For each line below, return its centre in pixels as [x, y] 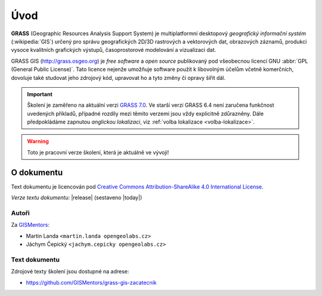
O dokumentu [37, 172]
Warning [38, 141]
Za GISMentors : [30, 225]
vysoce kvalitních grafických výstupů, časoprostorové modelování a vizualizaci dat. [114, 50]
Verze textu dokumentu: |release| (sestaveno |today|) [77, 198]
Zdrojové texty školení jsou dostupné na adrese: [70, 272]
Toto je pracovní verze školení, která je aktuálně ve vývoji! [98, 152]
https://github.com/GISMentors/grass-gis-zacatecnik [92, 282]
